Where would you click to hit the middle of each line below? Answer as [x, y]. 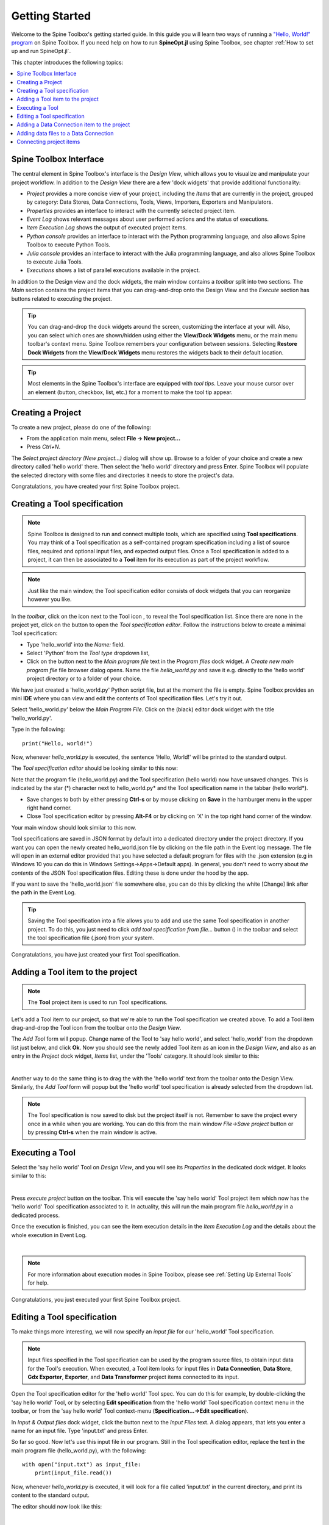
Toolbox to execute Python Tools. [69, 245]
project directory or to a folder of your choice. [84, 679]
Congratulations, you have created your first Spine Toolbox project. [95, 486]
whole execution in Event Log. [49, 1235]
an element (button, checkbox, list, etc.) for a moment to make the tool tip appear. [130, 392]
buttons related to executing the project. [62, 298]
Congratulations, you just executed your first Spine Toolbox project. [96, 1300]
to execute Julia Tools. [55, 262]
